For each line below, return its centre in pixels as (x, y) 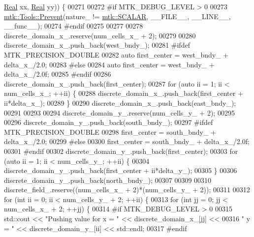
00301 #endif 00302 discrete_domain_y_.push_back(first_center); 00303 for (121, 151)
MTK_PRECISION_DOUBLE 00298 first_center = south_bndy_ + (110, 132)
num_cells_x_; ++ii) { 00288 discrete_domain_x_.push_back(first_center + (124, 93)
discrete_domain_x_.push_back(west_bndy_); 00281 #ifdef (97, 45)
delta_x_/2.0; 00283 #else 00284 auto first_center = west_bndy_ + (109, 64)
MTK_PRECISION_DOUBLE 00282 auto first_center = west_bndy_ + (116, 54)
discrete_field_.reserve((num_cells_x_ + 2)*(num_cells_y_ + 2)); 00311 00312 (127, 190)
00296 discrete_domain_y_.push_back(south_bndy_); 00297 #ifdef (109, 122)
